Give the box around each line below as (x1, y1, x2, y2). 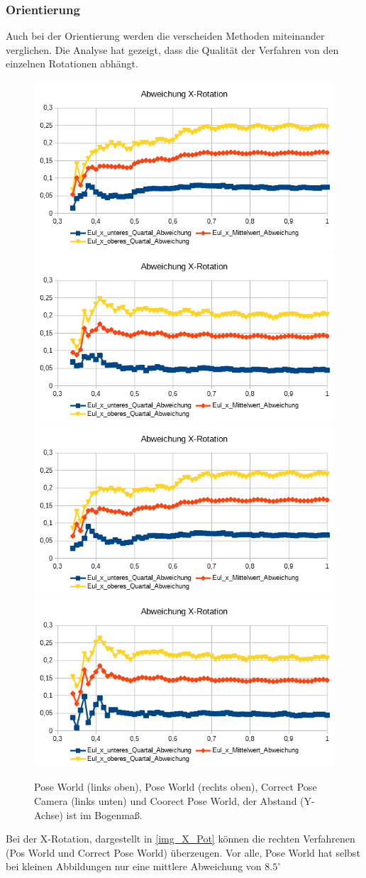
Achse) (34, 807, 63, 822)
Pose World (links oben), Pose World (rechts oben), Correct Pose (34, 779, 317, 794)
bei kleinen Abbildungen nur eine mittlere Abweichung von (6, 859, 262, 874)
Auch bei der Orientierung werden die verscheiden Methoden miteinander (6, 28, 325, 43)
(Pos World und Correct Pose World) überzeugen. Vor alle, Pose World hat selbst (6, 845, 360, 860)
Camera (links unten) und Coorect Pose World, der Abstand (34, 794, 297, 808)
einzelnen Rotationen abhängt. (6, 56, 138, 71)
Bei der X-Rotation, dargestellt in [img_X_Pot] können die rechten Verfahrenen (6, 831, 355, 846)
